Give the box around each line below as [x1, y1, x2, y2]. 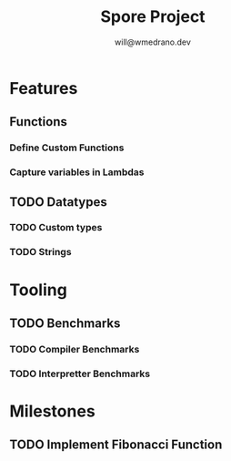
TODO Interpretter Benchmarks [9, 367, 151, 380]
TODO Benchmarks [9, 315, 121, 331]
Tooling [9, 280, 68, 300]
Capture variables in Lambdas [9, 166, 145, 179]
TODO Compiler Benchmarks [9, 343, 140, 355]
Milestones [9, 401, 95, 422]
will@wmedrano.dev [115, 36, 191, 47]
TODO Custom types [9, 221, 103, 234]
